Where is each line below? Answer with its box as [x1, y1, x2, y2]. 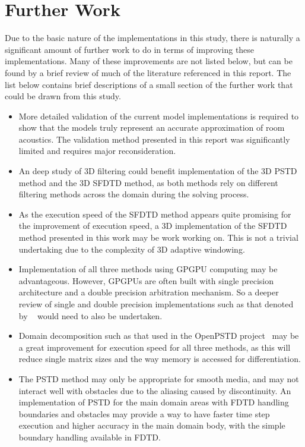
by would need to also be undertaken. [18, 309, 163, 322]
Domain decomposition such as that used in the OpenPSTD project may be [18, 329, 299, 342]
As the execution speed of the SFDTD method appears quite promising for [18, 207, 291, 220]
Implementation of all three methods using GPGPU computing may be [18, 263, 278, 275]
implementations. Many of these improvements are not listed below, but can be [5, 55, 293, 67]
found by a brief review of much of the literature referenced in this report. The [5, 66, 291, 78]
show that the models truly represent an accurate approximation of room [18, 121, 285, 134]
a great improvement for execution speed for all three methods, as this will [18, 341, 291, 353]
